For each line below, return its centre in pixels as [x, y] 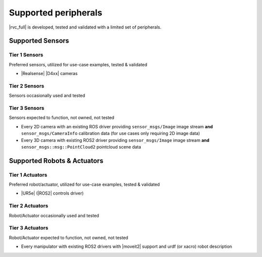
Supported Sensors [39, 41]
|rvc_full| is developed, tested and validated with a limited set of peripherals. [85, 27]
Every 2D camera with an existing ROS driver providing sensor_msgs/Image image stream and [117, 126]
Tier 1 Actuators [28, 175]
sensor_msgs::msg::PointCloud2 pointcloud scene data [81, 147]
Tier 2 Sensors [27, 86]
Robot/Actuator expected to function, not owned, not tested [69, 238]
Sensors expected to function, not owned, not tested [62, 118]
